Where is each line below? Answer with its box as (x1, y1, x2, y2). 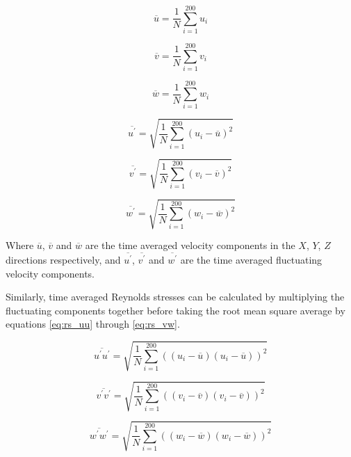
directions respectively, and (6, 252, 121, 266)
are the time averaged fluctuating (180, 252, 323, 266)
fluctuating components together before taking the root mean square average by (6, 303, 345, 317)
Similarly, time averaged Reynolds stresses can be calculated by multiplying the (6, 289, 345, 304)
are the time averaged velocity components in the (85, 238, 295, 252)
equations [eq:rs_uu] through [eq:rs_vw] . (6, 316, 180, 331)
